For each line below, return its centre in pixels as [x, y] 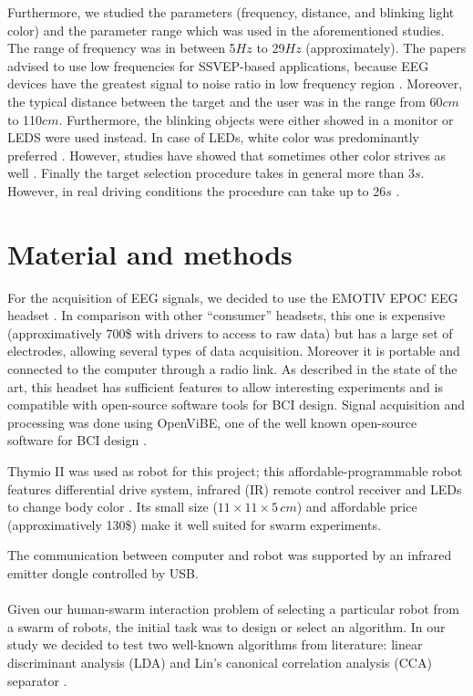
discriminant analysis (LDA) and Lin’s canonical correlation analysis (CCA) [220, 662]
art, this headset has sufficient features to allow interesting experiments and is [225, 386]
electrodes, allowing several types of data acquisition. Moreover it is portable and [234, 351]
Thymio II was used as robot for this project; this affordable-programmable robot [235, 471]
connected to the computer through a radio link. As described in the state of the [232, 369]
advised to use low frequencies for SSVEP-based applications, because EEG [218, 65]
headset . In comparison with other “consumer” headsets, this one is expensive [226, 315]
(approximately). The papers [386, 48]
